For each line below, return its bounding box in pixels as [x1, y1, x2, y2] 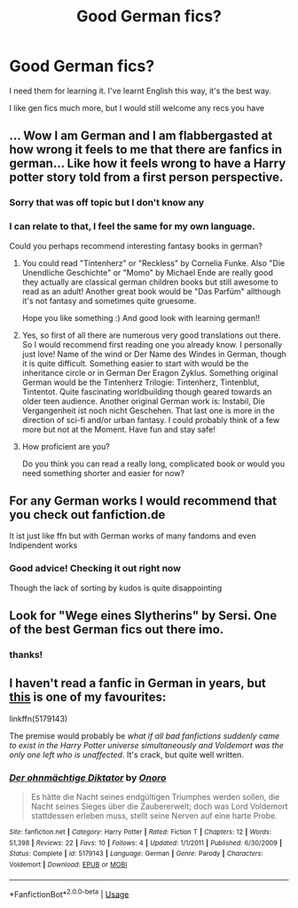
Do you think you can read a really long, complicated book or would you [21, 458, 286, 469]
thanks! [9, 648, 43, 661]
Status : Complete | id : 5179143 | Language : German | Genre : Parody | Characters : [9, 849, 263, 858]
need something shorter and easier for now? [21, 467, 184, 478]
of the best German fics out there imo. [9, 622, 224, 638]
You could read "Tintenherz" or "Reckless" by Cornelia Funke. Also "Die [21, 257, 286, 268]
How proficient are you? [21, 441, 111, 451]
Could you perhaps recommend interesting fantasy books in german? [9, 240, 263, 251]
